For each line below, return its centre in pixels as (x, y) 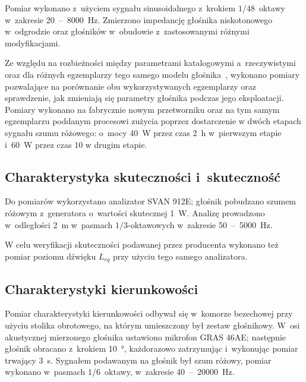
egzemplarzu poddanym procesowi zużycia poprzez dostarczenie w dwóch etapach (153, 121)
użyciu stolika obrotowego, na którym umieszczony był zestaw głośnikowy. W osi (152, 325)
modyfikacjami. (33, 42)
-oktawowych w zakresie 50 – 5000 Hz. (200, 224)
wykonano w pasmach (45, 372)
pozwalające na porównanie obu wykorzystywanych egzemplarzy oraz (130, 86)
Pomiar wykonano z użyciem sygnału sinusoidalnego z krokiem (120, 8)
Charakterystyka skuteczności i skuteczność (143, 176)
